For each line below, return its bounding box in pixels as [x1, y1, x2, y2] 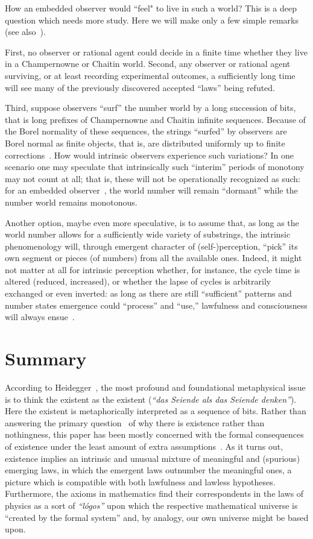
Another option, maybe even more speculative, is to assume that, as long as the [5, 216, 299, 229]
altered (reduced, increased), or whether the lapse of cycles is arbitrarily [5, 275, 271, 288]
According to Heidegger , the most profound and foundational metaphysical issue [5, 380, 306, 393]
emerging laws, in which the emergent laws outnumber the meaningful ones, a [5, 464, 292, 476]
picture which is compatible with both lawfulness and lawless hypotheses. [5, 475, 276, 488]
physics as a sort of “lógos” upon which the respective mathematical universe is [5, 499, 298, 511]
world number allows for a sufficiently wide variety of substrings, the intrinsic [5, 228, 291, 241]
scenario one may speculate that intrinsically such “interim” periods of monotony [5, 160, 305, 173]
